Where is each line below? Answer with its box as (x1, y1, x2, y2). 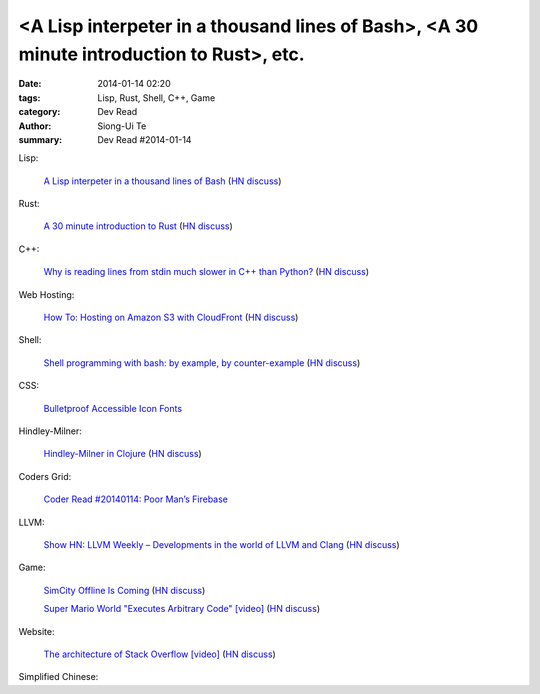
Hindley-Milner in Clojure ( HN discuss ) (43, 448, 202, 460)
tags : (18, 91, 41, 104)
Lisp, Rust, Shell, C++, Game (97, 91, 216, 104)
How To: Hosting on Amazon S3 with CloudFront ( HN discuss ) (43, 311, 299, 324)
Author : (18, 120, 52, 132)
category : (18, 106, 61, 118)
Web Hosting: (18, 288, 75, 300)
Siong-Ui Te (97, 120, 147, 132)
